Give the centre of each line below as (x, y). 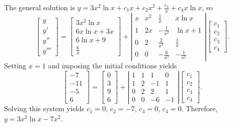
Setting (15, 66)
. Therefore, (199, 108)
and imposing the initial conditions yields (112, 66)
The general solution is (40, 7)
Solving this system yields (44, 108)
